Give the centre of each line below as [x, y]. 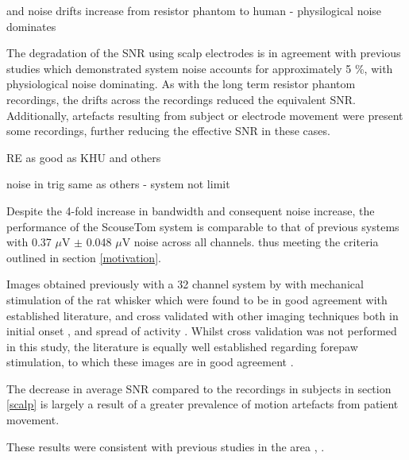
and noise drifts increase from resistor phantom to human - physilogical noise [194, 10]
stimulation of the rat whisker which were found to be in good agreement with [197, 299]
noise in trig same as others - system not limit [118, 184]
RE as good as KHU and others [84, 157]
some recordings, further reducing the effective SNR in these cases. [168, 131]
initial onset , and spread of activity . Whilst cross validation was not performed [202, 331]
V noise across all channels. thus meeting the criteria [250, 242]
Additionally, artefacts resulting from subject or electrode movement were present [205, 115]
